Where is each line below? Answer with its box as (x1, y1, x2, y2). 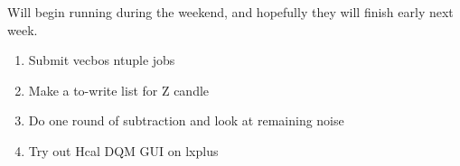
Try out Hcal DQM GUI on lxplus (28, 141, 219, 160)
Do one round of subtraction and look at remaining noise (28, 111, 344, 130)
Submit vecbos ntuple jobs (28, 51, 175, 69)
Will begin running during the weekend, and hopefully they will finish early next (7, 3, 454, 21)
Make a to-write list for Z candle (28, 80, 210, 99)
